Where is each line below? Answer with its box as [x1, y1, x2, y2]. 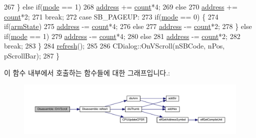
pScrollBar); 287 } [4, 50, 60, 60]
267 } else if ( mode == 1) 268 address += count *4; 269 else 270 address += [4, 1, 237, 11]
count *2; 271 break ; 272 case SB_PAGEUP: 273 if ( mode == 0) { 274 [4, 11, 218, 21]
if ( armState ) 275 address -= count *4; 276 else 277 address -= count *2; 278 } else [4, 21, 252, 31]
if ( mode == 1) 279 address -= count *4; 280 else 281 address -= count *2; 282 [4, 30, 240, 41]
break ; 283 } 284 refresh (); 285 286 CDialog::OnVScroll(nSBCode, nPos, [4, 40, 225, 51]
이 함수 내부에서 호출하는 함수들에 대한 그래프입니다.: [4, 67, 170, 77]
